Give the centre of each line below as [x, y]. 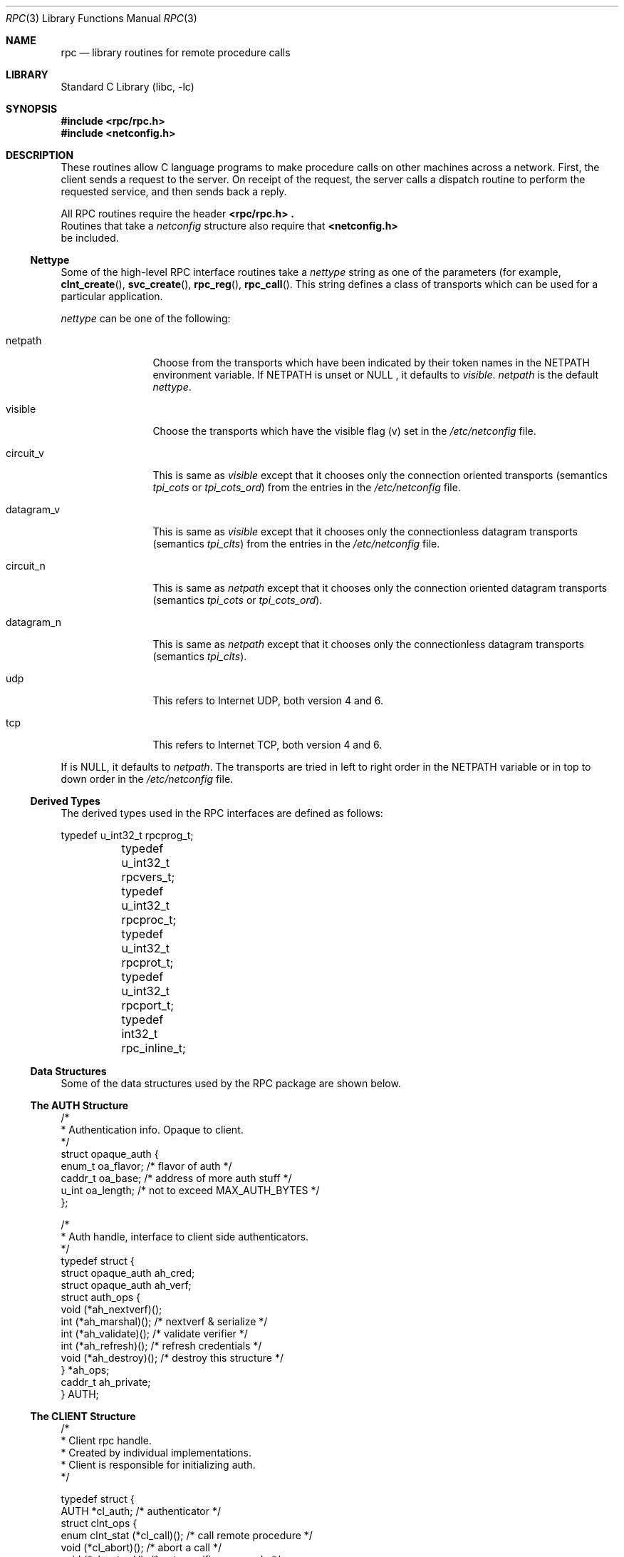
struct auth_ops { [101, 1297]
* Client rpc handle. [106, 1440]
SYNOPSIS [32, 109]
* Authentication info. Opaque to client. [152, 1130]
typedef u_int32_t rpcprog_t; [127, 835]
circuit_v [25, 453]
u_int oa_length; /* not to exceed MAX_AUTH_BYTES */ [190, 1190]
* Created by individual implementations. [156, 1453]
